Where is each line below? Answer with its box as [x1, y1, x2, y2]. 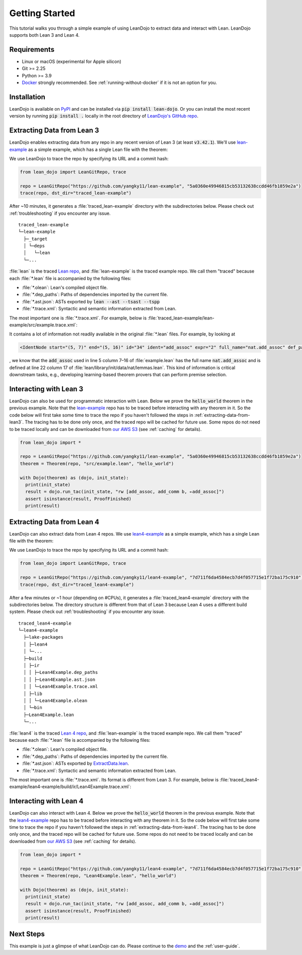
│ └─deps [23, 243, 45, 249]
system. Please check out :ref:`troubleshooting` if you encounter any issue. [9, 609, 166, 615]
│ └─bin [23, 705, 42, 711]
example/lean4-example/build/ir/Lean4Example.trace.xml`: [9, 784, 131, 790]
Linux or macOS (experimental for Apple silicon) [22, 58, 122, 64]
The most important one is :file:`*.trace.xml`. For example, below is [9, 315, 147, 321]
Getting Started [9, 8, 75, 19]
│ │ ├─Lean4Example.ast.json [23, 676, 96, 682]
